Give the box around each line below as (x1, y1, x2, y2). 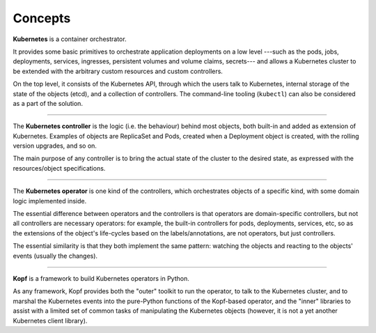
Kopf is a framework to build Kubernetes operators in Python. (13, 274, 189, 282)
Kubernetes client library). (13, 316, 88, 325)
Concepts (13, 10, 71, 26)
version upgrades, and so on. (13, 141, 97, 150)
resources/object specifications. (13, 164, 106, 172)
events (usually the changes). (13, 251, 97, 260)
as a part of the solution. (13, 99, 84, 107)
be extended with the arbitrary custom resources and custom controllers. (13, 67, 223, 75)
